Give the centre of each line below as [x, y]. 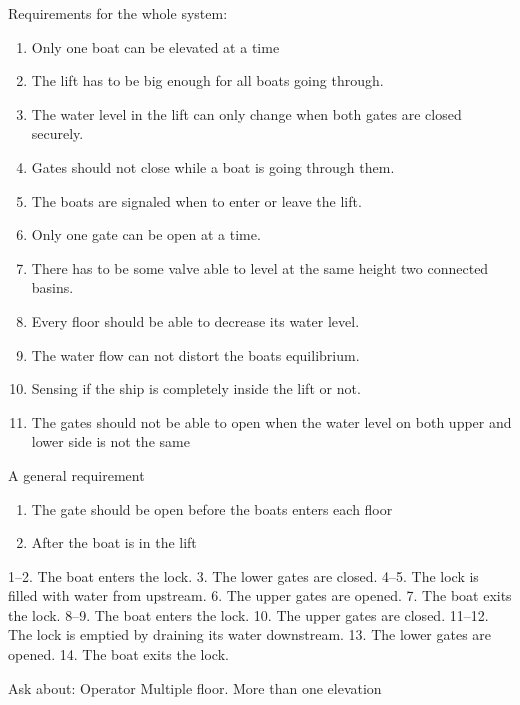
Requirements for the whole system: [118, 13]
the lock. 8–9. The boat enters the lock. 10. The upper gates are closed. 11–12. [248, 614]
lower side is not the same [110, 441]
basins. [52, 287]
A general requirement [76, 474]
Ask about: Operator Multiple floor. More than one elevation [195, 687]
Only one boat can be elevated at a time [155, 46]
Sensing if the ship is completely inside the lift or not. [196, 388]
